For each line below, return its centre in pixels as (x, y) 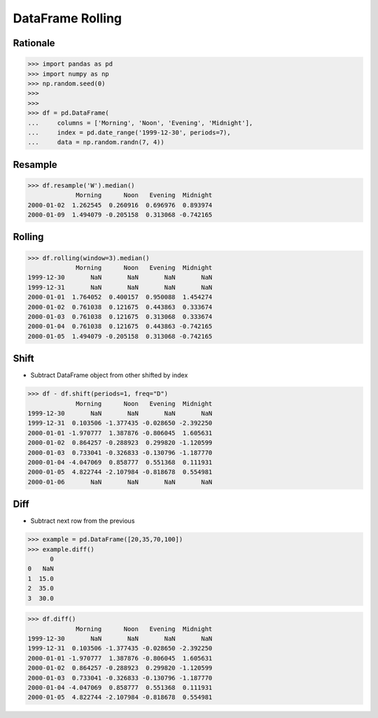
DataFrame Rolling (68, 18)
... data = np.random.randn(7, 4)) (96, 142)
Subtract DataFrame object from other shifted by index (109, 375)
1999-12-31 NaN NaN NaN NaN (120, 287)
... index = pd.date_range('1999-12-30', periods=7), (129, 132)
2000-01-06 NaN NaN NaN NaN (120, 482)
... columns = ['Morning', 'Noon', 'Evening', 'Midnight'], (140, 123)
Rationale (34, 43)
